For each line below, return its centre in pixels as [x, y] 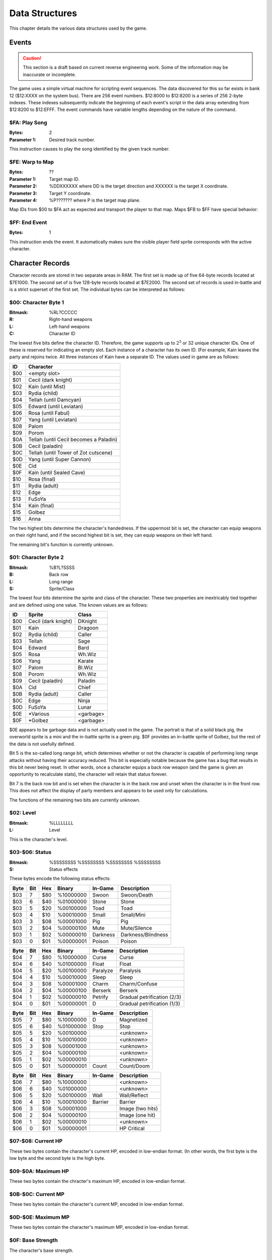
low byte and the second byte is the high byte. [57, 1158]
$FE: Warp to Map [31, 162]
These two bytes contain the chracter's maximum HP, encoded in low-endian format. [97, 1181]
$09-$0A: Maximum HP [39, 1171]
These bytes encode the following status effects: [60, 878]
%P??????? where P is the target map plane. [95, 200]
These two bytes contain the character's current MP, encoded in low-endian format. [96, 1204]
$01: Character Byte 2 [37, 557]
